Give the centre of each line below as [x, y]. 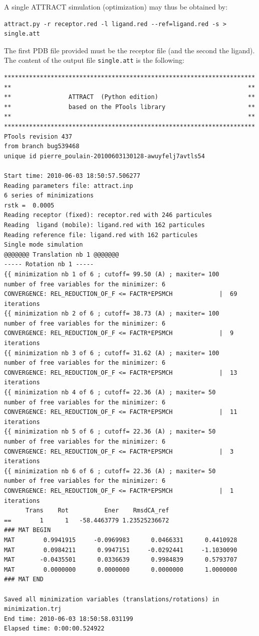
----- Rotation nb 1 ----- [49, 264]
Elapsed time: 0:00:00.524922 [54, 629]
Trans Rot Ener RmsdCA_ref [97, 511]
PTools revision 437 [38, 136]
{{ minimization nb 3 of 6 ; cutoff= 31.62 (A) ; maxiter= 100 [112, 353]
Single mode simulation [44, 245]
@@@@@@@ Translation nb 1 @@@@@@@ [62, 254]
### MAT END [24, 579]
